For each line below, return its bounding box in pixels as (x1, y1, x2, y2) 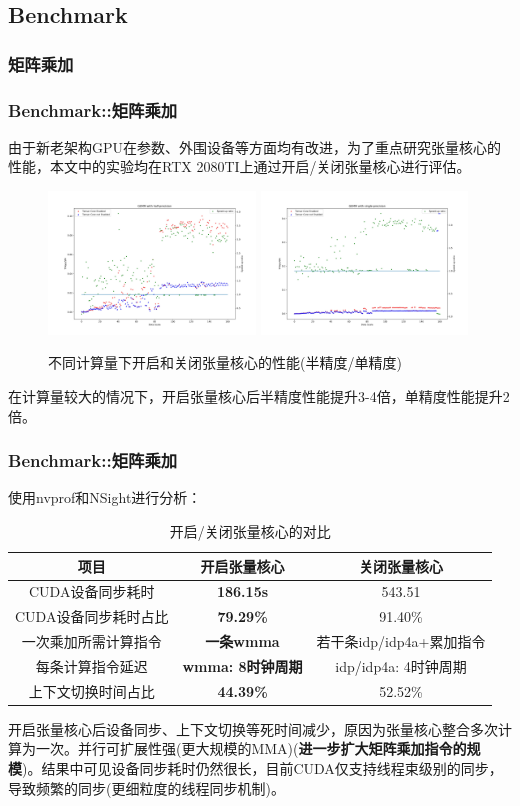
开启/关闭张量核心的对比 (169, 520, 331, 541)
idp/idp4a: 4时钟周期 (335, 655, 467, 676)
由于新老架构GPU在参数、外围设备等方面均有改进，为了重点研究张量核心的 (8, 136, 502, 157)
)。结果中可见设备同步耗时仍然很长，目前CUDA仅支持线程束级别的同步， (22, 758, 503, 779)
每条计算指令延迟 (35, 655, 148, 676)
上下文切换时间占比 (28, 680, 155, 701)
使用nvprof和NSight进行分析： (8, 487, 202, 508)
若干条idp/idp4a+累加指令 (316, 631, 486, 652)
